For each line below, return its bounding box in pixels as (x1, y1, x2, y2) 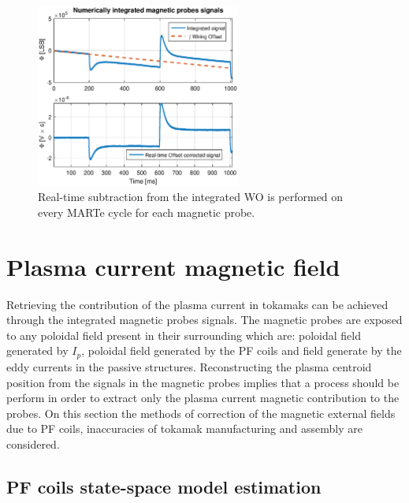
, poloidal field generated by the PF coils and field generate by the (81, 342, 402, 359)
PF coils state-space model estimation (6, 474, 322, 498)
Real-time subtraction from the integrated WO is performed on (38, 188, 344, 205)
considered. (6, 435, 60, 452)
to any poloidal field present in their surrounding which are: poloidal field (6, 326, 361, 343)
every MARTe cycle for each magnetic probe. (38, 203, 255, 220)
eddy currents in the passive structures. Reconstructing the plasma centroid (6, 358, 372, 374)
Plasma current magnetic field (6, 250, 340, 282)
